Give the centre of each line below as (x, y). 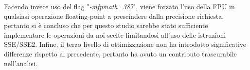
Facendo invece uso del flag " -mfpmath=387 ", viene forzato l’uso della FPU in (119, 6)
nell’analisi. (21, 63)
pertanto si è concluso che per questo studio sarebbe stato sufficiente (106, 25)
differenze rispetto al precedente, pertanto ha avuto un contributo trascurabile (120, 53)
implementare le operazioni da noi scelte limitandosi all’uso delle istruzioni (115, 35)
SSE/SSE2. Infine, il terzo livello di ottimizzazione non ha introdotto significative (125, 44)
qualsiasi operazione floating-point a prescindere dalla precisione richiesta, (114, 16)
